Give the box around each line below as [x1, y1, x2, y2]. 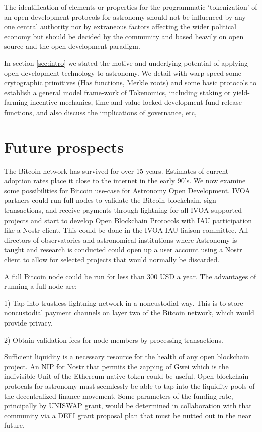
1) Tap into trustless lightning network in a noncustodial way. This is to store [4, 297, 243, 308]
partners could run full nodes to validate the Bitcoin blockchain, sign [4, 195, 216, 205]
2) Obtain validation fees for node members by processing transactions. [4, 334, 223, 345]
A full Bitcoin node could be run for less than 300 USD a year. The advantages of [4, 271, 256, 281]
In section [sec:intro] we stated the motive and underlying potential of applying [4, 57, 248, 68]
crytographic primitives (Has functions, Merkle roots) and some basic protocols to [4, 77, 257, 88]
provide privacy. [4, 317, 53, 328]
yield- [233, 87, 250, 97]
